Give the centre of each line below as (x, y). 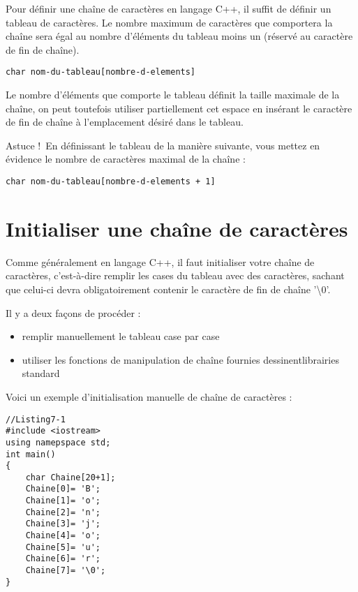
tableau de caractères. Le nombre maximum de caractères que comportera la (169, 22)
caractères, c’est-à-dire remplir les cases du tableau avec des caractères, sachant (175, 275)
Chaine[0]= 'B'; (63, 489)
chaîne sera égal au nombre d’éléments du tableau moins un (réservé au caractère (179, 36)
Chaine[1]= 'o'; (63, 501)
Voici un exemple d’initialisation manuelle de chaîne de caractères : (149, 396)
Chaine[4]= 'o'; (63, 536)
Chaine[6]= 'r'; (63, 559)
